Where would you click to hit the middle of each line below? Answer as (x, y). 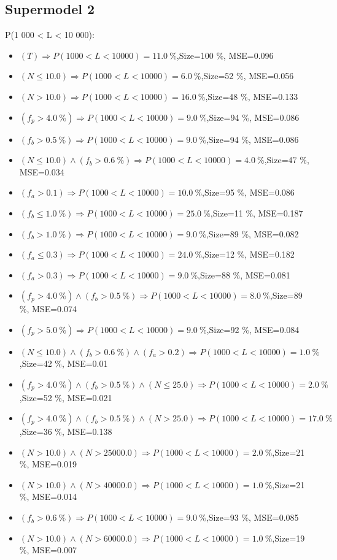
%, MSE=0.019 (48, 464)
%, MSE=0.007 (48, 550)
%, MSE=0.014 (48, 497)
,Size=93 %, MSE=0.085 (252, 517)
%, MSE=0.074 (48, 309)
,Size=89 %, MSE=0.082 (252, 233)
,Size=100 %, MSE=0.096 (225, 55)
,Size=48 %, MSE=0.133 (252, 96)
